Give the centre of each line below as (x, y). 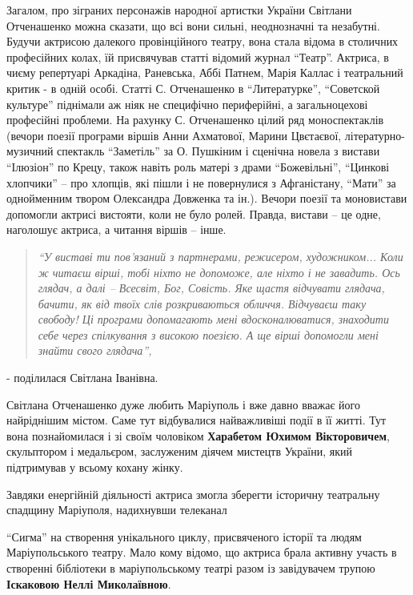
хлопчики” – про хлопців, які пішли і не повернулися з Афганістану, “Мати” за (201, 182)
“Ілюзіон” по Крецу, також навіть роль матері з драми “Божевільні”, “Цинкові (198, 166)
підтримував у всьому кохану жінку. (95, 467)
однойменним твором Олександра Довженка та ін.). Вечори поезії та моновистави (207, 198)
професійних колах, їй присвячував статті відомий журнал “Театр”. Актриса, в (198, 56)
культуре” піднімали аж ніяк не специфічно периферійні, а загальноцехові (187, 104)
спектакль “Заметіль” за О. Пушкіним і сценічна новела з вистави (219, 151)
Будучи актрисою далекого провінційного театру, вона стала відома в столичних (202, 41)
